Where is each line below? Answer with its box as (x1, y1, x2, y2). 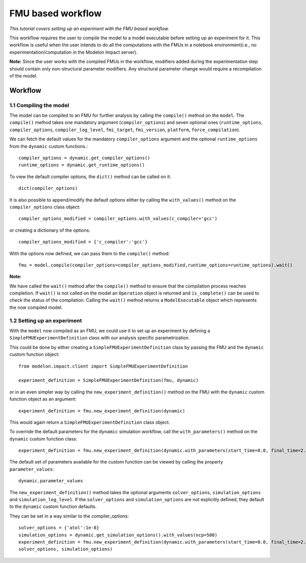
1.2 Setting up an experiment (9, 317, 82, 324)
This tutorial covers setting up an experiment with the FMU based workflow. (9, 26, 169, 32)
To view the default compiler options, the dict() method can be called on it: (9, 174, 171, 180)
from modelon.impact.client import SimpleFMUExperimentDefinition (18, 363, 188, 369)
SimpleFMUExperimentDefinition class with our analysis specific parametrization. (9, 335, 190, 341)
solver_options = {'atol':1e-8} (18, 525, 99, 531)
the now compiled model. (9, 304, 63, 310)
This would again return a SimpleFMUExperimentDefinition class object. (9, 419, 170, 425)
